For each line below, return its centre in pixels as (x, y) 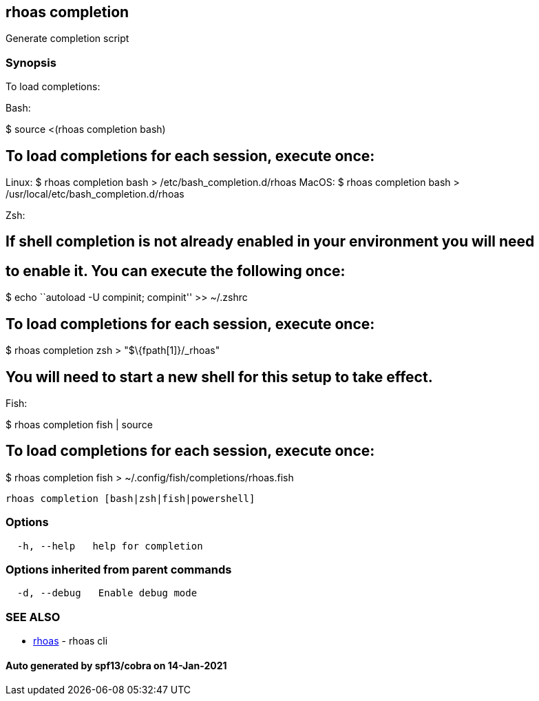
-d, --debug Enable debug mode (107, 593)
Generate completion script (67, 39)
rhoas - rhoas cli (71, 641)
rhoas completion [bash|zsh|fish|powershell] (130, 498)
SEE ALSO (33, 617)
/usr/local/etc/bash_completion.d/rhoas (95, 194)
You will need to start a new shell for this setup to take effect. (219, 377)
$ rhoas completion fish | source (79, 424)
